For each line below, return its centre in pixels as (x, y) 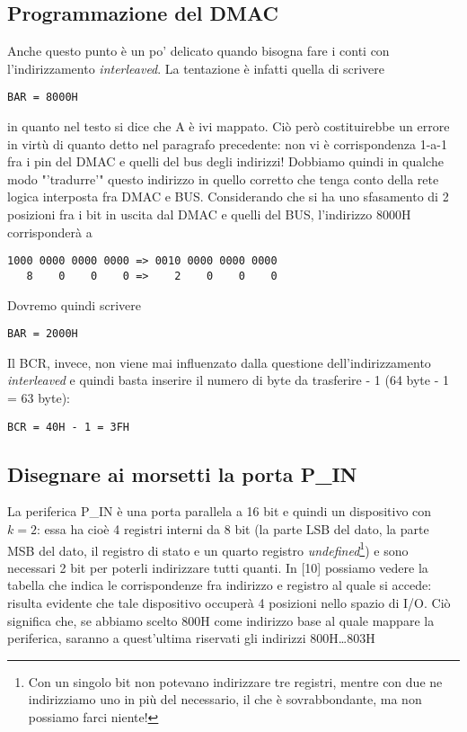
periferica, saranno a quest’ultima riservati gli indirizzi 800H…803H (191, 638)
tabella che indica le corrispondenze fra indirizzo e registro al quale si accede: (220, 585)
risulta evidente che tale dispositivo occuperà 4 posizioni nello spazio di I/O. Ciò (229, 603)
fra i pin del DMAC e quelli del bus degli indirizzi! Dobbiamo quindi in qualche (225, 161)
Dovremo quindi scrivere (74, 304)
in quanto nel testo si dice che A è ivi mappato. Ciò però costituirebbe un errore (229, 126)
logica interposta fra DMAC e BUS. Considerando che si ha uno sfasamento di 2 (228, 196)
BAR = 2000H (43, 334)
